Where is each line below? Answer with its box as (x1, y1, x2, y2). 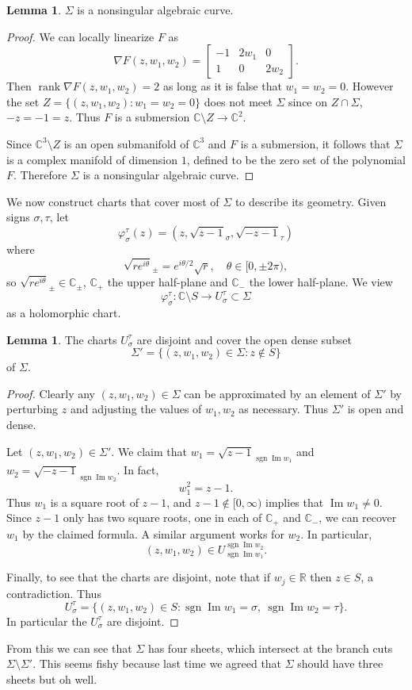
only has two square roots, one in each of (63, 509, 262, 526)
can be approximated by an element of (184, 385, 371, 401)
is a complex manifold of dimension (6, 151, 177, 167)
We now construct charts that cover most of (6, 193, 219, 209)
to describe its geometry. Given (235, 193, 387, 209)
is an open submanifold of (63, 135, 189, 151)
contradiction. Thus (6, 585, 101, 601)
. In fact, (116, 462, 159, 478)
